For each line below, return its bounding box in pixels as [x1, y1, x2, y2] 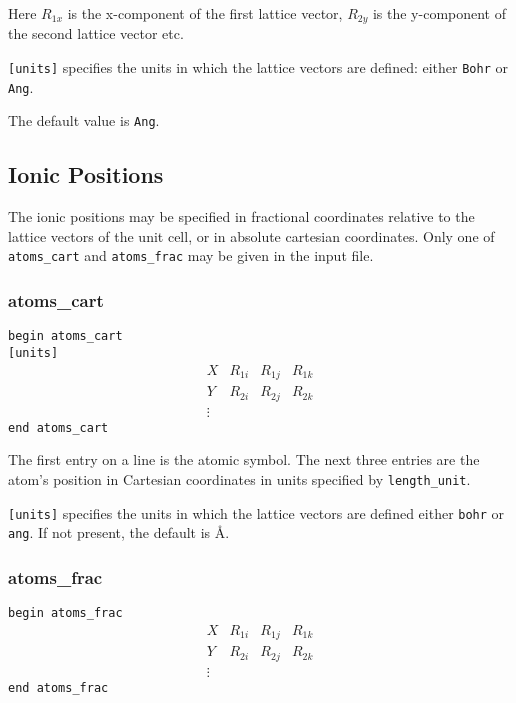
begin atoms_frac [8, 606, 123, 621]
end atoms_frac [8, 680, 109, 695]
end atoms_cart [8, 420, 109, 435]
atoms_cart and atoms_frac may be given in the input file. [8, 245, 374, 266]
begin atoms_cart [8, 329, 123, 344]
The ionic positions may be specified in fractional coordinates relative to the [8, 206, 475, 227]
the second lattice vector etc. [8, 23, 184, 44]
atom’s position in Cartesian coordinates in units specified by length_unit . [8, 468, 471, 489]
